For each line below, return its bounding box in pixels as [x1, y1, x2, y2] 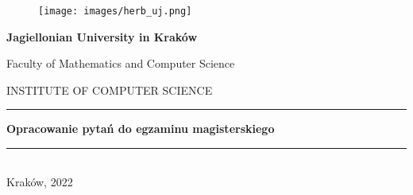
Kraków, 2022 [6, 174, 73, 190]
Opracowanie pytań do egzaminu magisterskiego [6, 120, 275, 137]
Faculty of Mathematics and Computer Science [6, 55, 235, 72]
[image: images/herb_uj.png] [38, 6, 192, 17]
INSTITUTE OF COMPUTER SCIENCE [6, 81, 213, 98]
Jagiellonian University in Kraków [6, 28, 198, 45]
